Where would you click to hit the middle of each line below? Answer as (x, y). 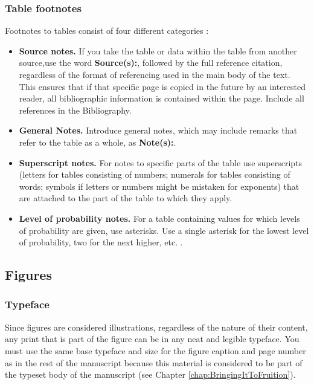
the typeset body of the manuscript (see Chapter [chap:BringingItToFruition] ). (150, 374)
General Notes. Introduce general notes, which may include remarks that (158, 130)
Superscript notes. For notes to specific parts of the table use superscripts (161, 162)
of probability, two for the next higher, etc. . (101, 242)
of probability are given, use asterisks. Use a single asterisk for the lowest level (164, 230)
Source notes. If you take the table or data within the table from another (158, 50)
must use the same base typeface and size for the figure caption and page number (155, 350)
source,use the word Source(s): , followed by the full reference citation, (151, 63)
